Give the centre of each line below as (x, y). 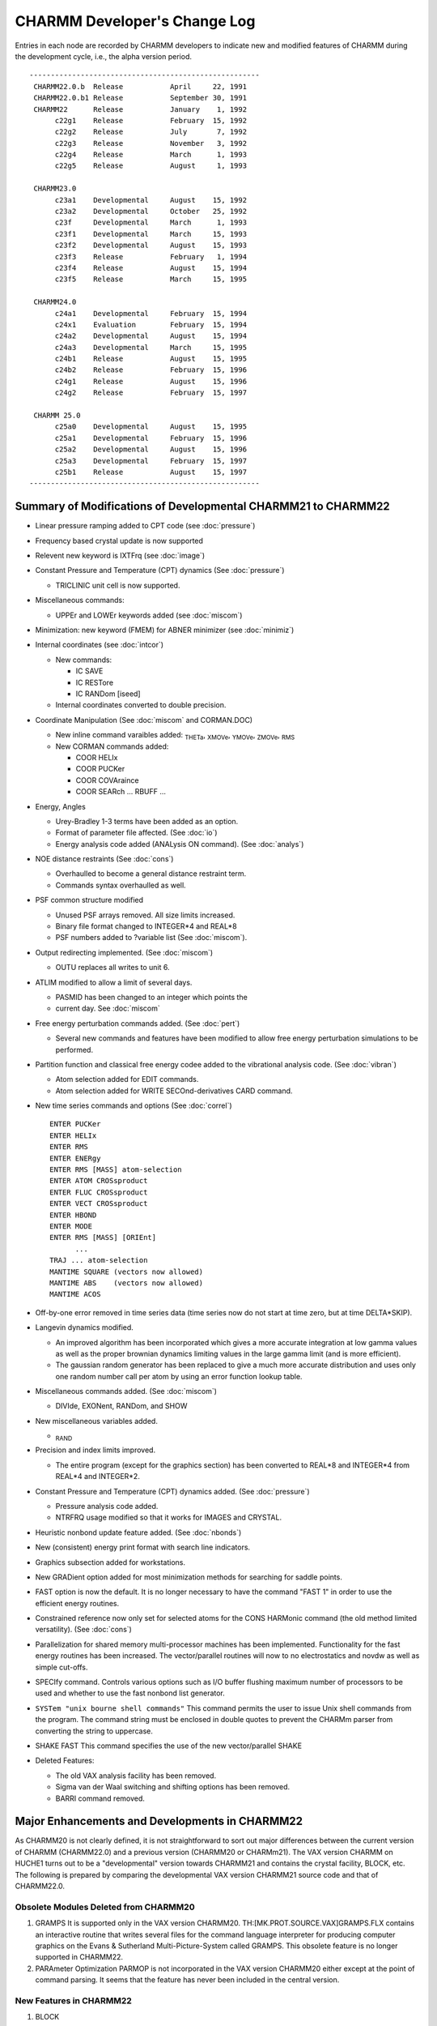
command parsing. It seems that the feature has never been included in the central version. (187, 1980)
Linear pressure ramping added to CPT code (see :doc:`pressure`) (145, 526)
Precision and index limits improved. (95, 1450)
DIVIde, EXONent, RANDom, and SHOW (121, 1406)
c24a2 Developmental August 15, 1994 (151, 336)
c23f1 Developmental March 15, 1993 (151, 234)
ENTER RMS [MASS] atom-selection (116, 1170)
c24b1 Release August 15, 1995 (151, 359)
